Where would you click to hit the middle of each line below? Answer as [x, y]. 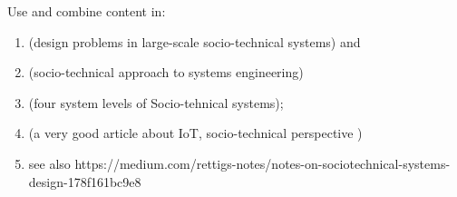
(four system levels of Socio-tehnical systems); [156, 102]
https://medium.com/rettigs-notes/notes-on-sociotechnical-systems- [263, 163]
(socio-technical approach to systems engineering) [166, 72]
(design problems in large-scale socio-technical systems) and [194, 41]
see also [49, 163]
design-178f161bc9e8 [85, 181]
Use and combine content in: [87, 11]
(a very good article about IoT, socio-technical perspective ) [195, 133]
